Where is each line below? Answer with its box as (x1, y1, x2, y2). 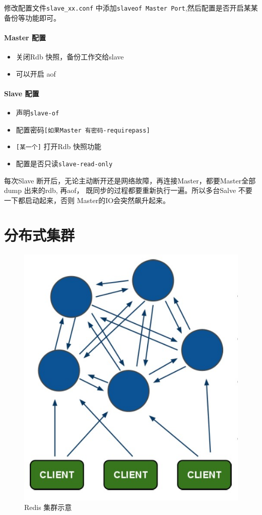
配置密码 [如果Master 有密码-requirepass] (16, 124, 150, 135)
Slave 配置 (4, 88, 39, 98)
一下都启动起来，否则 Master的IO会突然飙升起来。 (4, 195, 170, 205)
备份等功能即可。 (4, 12, 60, 23)
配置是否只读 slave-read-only (16, 158, 113, 168)
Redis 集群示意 (24, 502, 72, 512)
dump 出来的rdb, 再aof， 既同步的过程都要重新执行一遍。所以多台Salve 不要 (4, 185, 252, 196)
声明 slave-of (16, 107, 59, 118)
